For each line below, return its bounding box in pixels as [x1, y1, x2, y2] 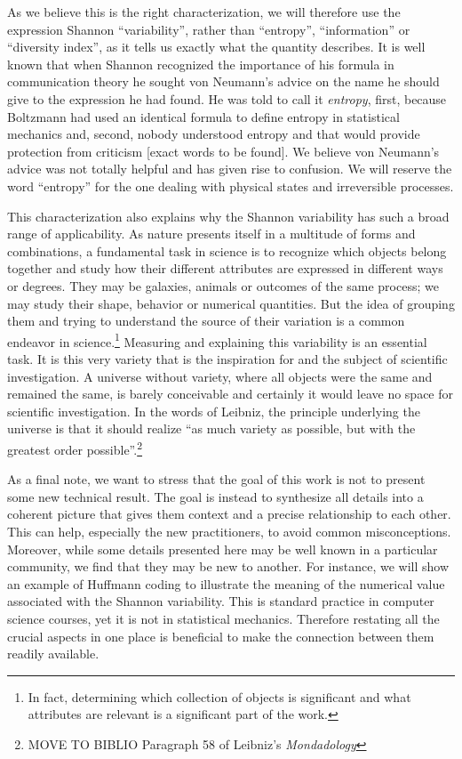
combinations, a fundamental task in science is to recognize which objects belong [7, 241, 447, 260]
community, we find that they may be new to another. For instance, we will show [7, 557, 450, 576]
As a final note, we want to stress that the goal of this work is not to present [7, 470, 426, 489]
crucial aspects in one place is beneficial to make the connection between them [7, 626, 434, 645]
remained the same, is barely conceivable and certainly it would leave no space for [7, 384, 454, 403]
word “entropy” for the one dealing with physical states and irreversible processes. [7, 176, 454, 195]
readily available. [7, 644, 100, 663]
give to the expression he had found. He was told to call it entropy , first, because [7, 89, 447, 108]
